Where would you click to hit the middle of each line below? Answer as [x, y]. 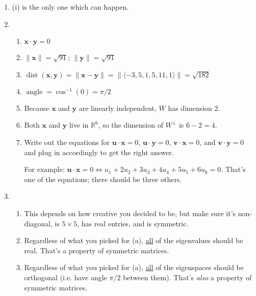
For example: [44, 169]
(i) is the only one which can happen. [70, 7]
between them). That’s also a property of [187, 277]
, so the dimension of [131, 125]
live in [79, 125]
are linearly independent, [118, 108]
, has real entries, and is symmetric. [133, 223]
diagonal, [38, 223]
